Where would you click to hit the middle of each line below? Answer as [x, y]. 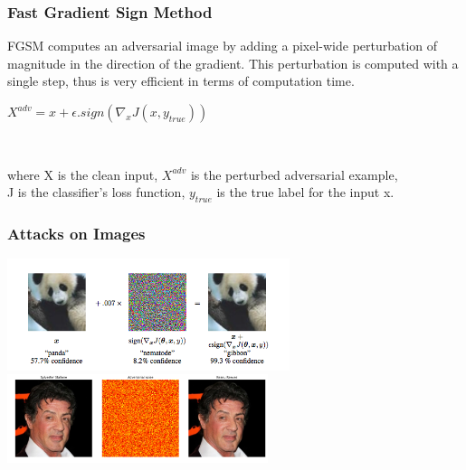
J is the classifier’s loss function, [96, 192]
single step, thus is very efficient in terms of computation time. [181, 81]
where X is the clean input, [83, 174]
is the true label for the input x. [305, 192]
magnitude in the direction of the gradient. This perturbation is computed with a [233, 63]
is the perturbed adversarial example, [294, 174]
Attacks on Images [76, 233]
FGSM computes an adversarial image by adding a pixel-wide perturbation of [223, 46]
